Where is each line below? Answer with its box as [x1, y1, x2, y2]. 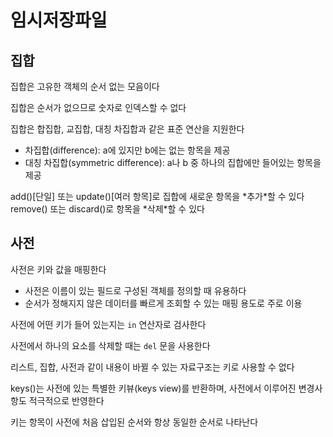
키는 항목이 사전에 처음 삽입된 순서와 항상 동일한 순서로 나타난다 [10, 416, 259, 428]
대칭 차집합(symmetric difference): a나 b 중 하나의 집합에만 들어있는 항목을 [24, 157, 322, 168]
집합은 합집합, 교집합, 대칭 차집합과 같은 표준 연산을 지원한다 [10, 123, 245, 135]
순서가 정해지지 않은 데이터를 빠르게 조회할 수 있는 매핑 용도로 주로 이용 [24, 297, 303, 309]
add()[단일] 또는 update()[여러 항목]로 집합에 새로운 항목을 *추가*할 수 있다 [10, 191, 305, 202]
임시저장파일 [10, 9, 108, 32]
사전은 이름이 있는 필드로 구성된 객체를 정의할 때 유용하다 [24, 284, 247, 296]
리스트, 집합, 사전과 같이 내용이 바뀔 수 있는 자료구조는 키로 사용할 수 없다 [10, 361, 295, 373]
